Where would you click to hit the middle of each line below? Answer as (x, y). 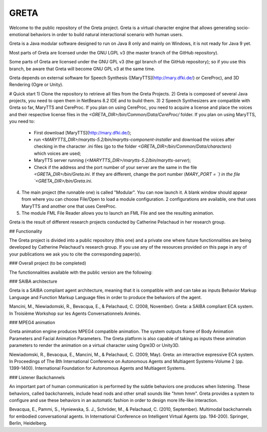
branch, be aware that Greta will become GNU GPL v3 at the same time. (82, 69)
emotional (19, 34)
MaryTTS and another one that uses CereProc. (69, 206)
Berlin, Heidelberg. (28, 423)
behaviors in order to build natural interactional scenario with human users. (107, 34)
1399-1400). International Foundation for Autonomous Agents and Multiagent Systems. (97, 368)
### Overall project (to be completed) (48, 263)
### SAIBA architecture (33, 281)
